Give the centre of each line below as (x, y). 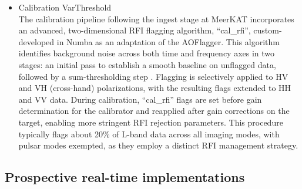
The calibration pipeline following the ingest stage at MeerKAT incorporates (156, 18)
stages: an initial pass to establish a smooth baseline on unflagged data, (147, 64)
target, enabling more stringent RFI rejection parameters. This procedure (151, 122)
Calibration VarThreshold (65, 7)
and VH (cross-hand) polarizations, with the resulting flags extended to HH (155, 88)
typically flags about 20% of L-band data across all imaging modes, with (149, 134)
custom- (268, 30)
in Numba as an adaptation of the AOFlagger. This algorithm (168, 41)
